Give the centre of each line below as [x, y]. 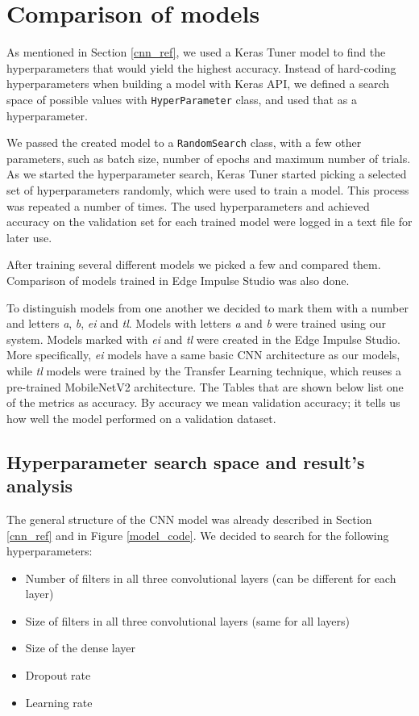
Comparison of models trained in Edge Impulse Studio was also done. [178, 280]
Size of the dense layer [81, 648]
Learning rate [59, 702]
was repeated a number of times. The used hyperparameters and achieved [188, 205]
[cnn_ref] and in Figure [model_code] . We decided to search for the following [198, 535]
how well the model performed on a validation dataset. [141, 418]
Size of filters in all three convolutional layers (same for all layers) [188, 620]
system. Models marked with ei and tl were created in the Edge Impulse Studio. [203, 339]
